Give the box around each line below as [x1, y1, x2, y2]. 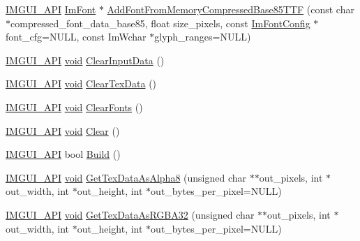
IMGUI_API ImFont [6, 2, 96, 16]
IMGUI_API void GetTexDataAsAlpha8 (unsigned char [6, 170, 247, 184]
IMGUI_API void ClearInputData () [6, 52, 165, 67]
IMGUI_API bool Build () [6, 147, 121, 161]
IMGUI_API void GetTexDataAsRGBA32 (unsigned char [6, 207, 255, 221]
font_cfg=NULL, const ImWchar [6, 29, 147, 44]
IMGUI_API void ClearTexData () [6, 76, 157, 91]
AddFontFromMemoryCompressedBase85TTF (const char [107, 2, 354, 16]
